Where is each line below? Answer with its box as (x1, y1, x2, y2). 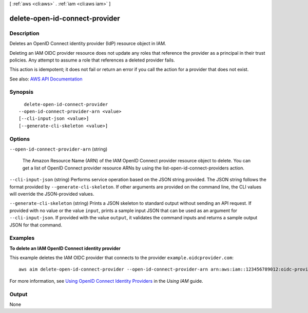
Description (9, 30, 40, 37)
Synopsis (9, 89, 33, 96)
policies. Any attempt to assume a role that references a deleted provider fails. (9, 57, 175, 63)
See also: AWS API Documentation (9, 76, 83, 82)
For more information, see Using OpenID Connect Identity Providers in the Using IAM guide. (9, 278, 203, 284)
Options (9, 135, 30, 142)
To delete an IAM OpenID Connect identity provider (9, 245, 121, 251)
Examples (9, 235, 35, 242)
